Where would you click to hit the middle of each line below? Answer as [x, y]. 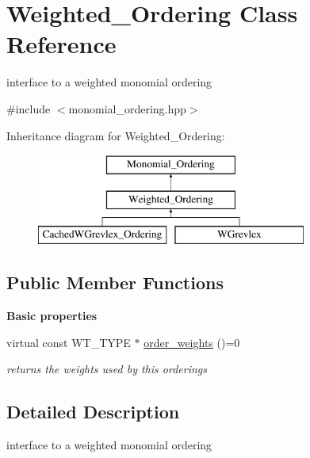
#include [29, 108]
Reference [61, 44]
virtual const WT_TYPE [69, 342]
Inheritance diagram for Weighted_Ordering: [116, 135]
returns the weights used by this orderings [107, 369]
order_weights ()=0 [192, 342]
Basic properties [52, 316]
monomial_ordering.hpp [127, 108]
